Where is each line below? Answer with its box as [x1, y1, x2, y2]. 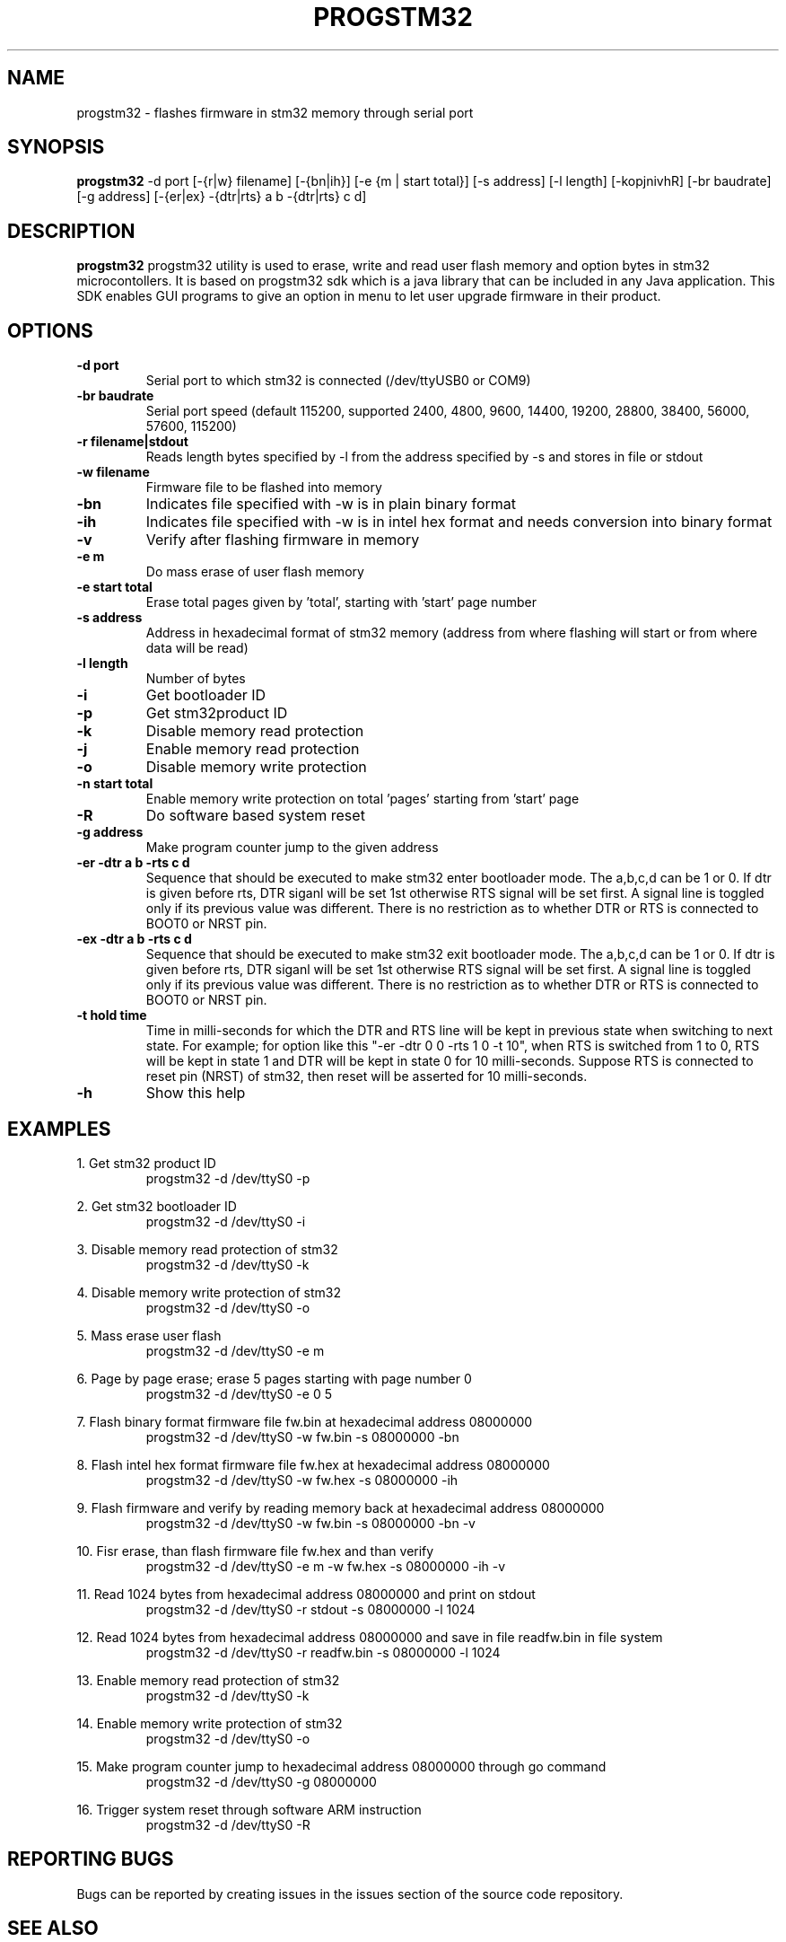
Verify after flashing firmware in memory [145, 531, 420, 549]
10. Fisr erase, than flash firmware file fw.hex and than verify [76, 1542, 434, 1559]
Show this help [145, 1084, 246, 1103]
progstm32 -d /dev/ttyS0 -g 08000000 [145, 1773, 377, 1789]
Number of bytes [145, 671, 246, 687]
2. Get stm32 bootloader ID [76, 1198, 237, 1214]
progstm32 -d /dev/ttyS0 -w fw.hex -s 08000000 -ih [145, 1472, 458, 1488]
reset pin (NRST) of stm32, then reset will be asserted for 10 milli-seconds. [145, 1068, 588, 1085]
